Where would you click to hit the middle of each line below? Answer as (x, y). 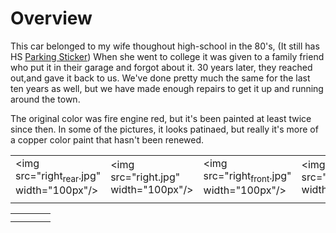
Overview (51, 18)
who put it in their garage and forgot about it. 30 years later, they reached (161, 67)
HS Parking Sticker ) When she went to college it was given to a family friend (167, 56)
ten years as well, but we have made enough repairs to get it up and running (167, 88)
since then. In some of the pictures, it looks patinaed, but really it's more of (164, 129)
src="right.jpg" (145, 177)
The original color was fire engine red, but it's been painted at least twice (161, 118)
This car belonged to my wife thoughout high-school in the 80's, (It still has (165, 46)
